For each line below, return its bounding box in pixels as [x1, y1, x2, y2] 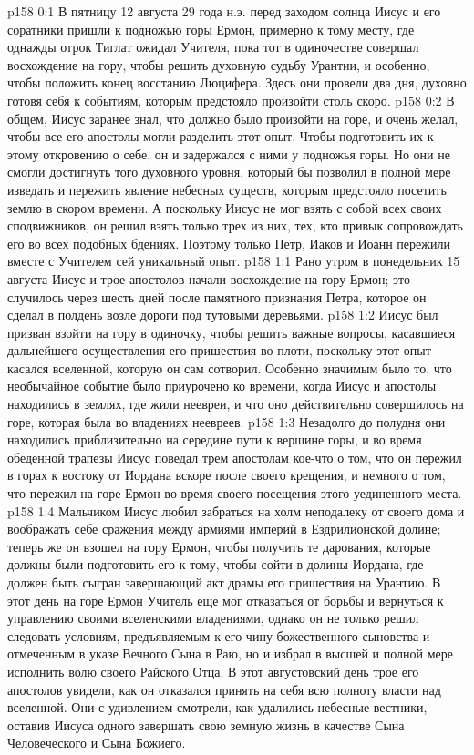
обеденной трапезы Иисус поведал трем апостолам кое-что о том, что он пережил [7, 447, 462, 466]
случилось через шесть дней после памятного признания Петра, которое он [7, 287, 427, 306]
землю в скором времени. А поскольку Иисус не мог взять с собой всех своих [7, 198, 442, 217]
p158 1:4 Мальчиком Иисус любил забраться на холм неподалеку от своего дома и [7, 501, 465, 520]
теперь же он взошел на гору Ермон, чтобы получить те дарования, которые [7, 536, 431, 556]
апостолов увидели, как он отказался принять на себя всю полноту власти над [7, 679, 441, 699]
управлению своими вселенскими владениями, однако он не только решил [7, 608, 419, 627]
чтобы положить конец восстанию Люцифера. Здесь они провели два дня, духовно [7, 73, 467, 92]
